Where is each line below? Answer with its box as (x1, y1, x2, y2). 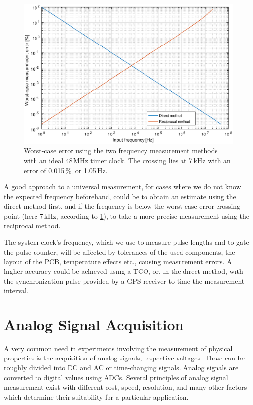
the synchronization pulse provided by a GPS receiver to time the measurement (4, 275, 245, 286)
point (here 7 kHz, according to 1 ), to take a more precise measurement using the (4, 210, 249, 221)
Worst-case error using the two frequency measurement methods (24, 145, 217, 156)
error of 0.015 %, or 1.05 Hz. (24, 165, 108, 175)
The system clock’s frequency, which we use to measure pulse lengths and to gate (4, 237, 249, 247)
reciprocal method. (4, 220, 61, 230)
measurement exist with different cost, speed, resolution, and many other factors (4, 382, 247, 392)
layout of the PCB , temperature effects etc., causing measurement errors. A (4, 256, 232, 267)
